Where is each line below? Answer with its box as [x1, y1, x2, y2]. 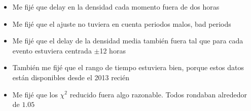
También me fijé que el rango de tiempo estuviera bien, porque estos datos [12, 62, 244, 73]
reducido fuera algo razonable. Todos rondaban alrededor [69, 89, 247, 99]
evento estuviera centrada [12, 45, 92, 55]
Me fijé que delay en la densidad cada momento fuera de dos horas [12, 2, 220, 12]
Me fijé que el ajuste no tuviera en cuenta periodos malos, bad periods [12, 18, 231, 29]
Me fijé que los [12, 89, 58, 99]
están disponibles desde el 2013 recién [12, 72, 129, 82]
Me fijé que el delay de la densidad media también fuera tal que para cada [12, 35, 243, 46]
